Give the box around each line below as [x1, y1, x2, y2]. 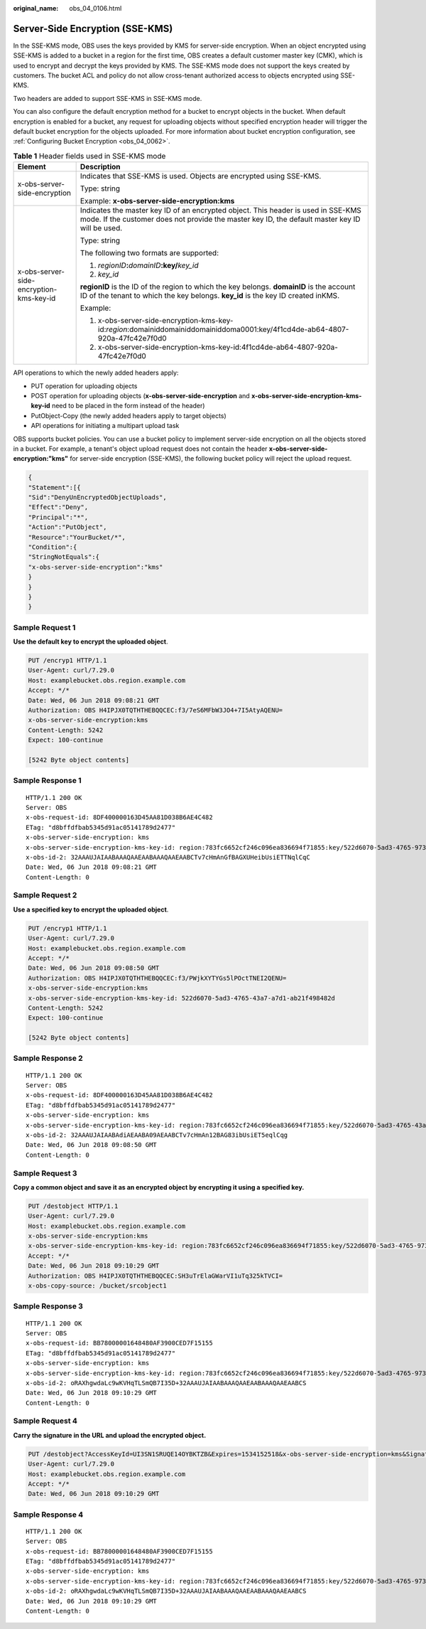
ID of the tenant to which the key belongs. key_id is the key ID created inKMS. [80, 291, 340, 301]
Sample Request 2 [13, 890, 77, 900]
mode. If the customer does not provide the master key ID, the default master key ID [80, 214, 361, 224]
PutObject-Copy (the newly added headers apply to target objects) [31, 411, 226, 420]
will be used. [80, 223, 123, 233]
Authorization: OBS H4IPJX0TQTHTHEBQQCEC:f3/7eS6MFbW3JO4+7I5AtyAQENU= [28, 706, 283, 715]
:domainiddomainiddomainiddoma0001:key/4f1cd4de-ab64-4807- [126, 324, 349, 334]
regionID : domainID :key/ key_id [97, 260, 199, 270]
